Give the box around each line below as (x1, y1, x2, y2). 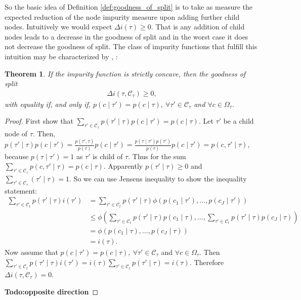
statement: (5, 185, 37, 196)
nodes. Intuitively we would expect (5, 21, 112, 32)
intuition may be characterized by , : (5, 51, 118, 61)
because (5, 151, 29, 161)
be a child (223, 116, 254, 126)
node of (5, 128, 28, 138)
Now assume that (5, 246, 58, 257)
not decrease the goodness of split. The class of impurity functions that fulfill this (5, 41, 257, 52)
